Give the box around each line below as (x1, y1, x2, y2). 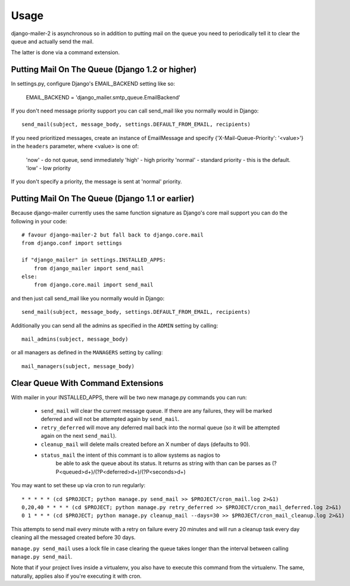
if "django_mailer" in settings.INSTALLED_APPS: (21, 257, 166, 263)
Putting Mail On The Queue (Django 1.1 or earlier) (11, 194, 195, 204)
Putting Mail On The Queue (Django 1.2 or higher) (11, 64, 197, 74)
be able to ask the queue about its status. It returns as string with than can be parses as (55, 460, 271, 467)
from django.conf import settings (21, 240, 122, 247)
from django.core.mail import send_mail (33, 282, 154, 288)
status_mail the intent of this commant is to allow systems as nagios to (40, 451, 220, 459)
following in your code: (11, 217, 67, 225)
